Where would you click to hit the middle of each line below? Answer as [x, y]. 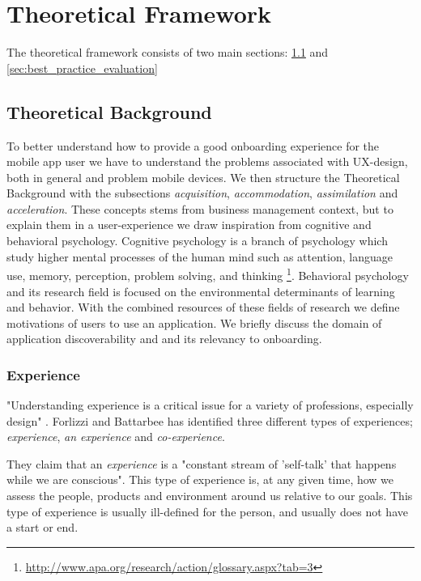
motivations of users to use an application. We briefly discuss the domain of [194, 322]
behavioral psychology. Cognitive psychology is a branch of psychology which [197, 241]
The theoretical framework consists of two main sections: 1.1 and [168, 52]
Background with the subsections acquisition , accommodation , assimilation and [202, 193]
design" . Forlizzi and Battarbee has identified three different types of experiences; [210, 420]
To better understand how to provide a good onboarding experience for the [193, 145]
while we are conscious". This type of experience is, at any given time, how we [200, 479]
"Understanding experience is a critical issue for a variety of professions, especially [210, 405]
